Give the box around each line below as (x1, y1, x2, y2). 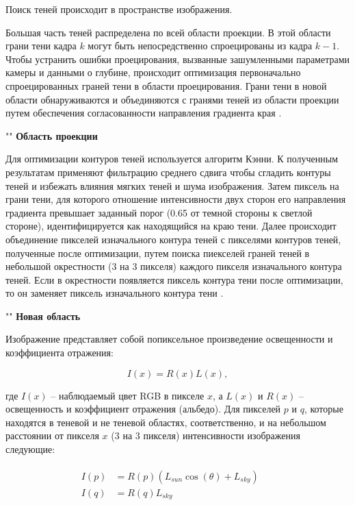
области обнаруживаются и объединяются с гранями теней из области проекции (5, 92, 339, 106)
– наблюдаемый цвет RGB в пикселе (51, 388, 205, 402)
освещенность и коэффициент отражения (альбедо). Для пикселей (5, 402, 281, 416)
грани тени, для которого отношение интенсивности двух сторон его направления (5, 192, 346, 206)
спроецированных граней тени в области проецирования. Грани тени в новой (5, 78, 327, 93)
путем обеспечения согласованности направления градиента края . (5, 106, 282, 120)
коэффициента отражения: (5, 345, 114, 360)
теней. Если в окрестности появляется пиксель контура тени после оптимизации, (5, 272, 343, 286)
